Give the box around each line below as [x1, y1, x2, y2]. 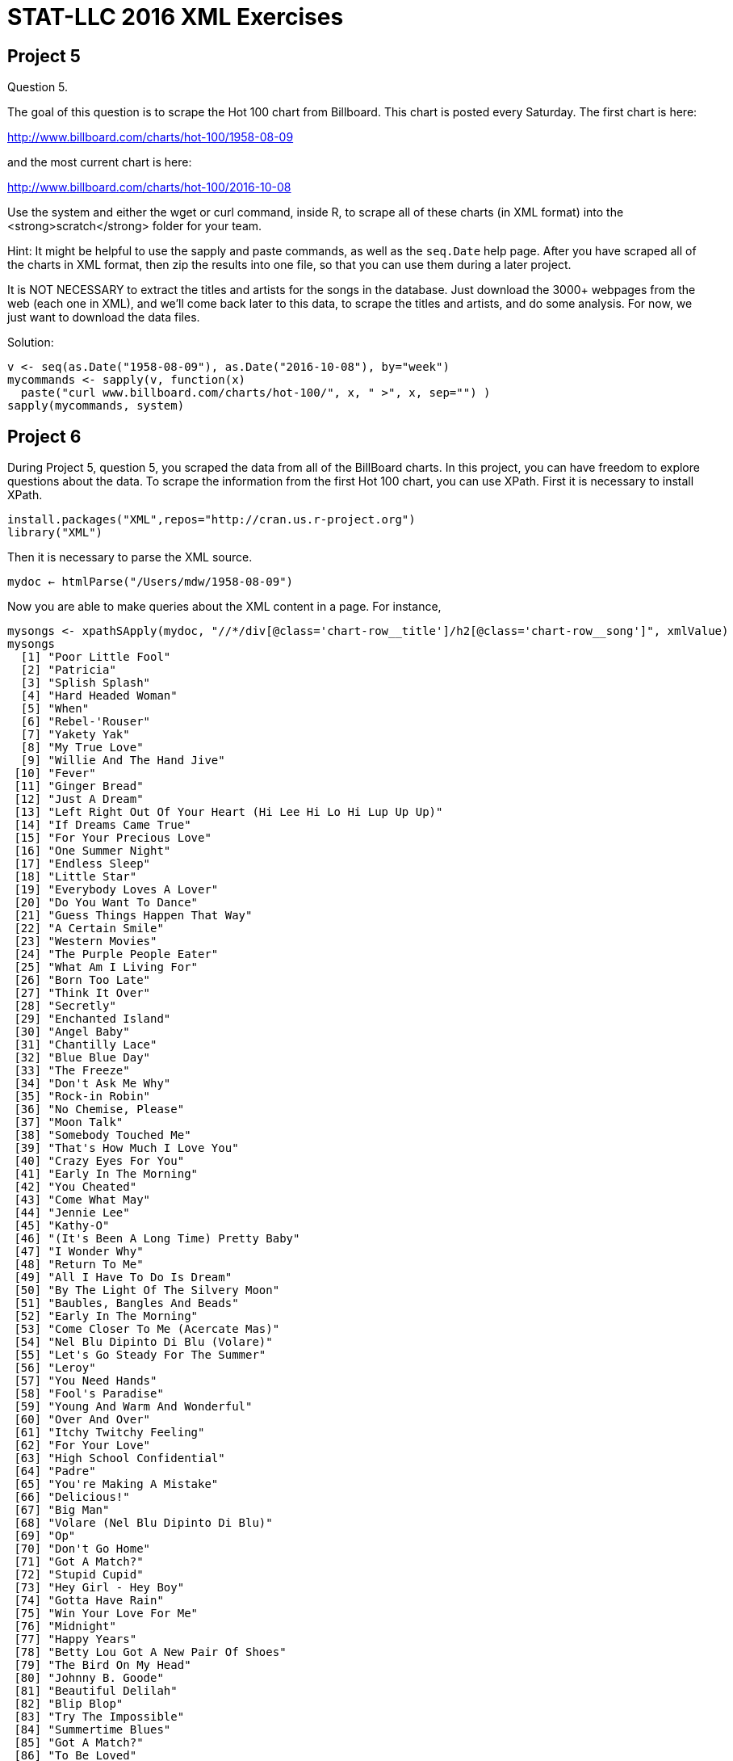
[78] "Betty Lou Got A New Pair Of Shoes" [14, 1645, 287, 1659]
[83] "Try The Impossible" [14, 1710, 185, 1724]
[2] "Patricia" [20, 663, 116, 677]
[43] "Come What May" [14, 1193, 151, 1207]
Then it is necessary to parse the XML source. [7, 550, 253, 565]
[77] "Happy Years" [14, 1633, 137, 1646]
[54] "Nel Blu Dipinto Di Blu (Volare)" [14, 1335, 273, 1349]
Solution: [7, 335, 54, 350]
